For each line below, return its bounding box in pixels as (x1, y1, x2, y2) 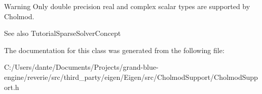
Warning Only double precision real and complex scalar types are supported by (4, 1, 250, 11)
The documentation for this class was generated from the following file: (4, 44, 224, 55)
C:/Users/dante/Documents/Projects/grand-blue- (4, 62, 159, 72)
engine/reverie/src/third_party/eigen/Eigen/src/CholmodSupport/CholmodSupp (4, 71, 258, 82)
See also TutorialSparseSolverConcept (4, 28, 121, 38)
